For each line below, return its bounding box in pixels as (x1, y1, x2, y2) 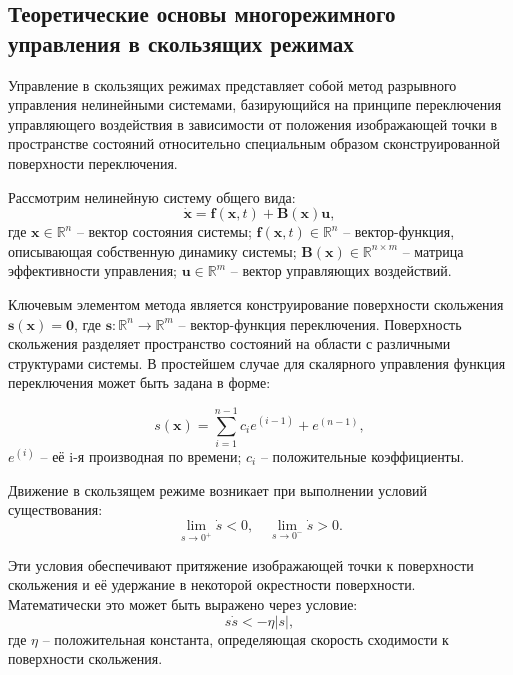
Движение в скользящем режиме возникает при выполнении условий (8, 479, 428, 500)
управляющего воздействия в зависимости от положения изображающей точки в (8, 113, 498, 134)
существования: (8, 499, 103, 520)
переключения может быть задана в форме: (8, 372, 271, 393)
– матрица (402, 240, 464, 261)
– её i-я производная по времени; (40, 446, 242, 467)
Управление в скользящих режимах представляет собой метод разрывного (8, 74, 457, 95)
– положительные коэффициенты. (260, 446, 465, 467)
